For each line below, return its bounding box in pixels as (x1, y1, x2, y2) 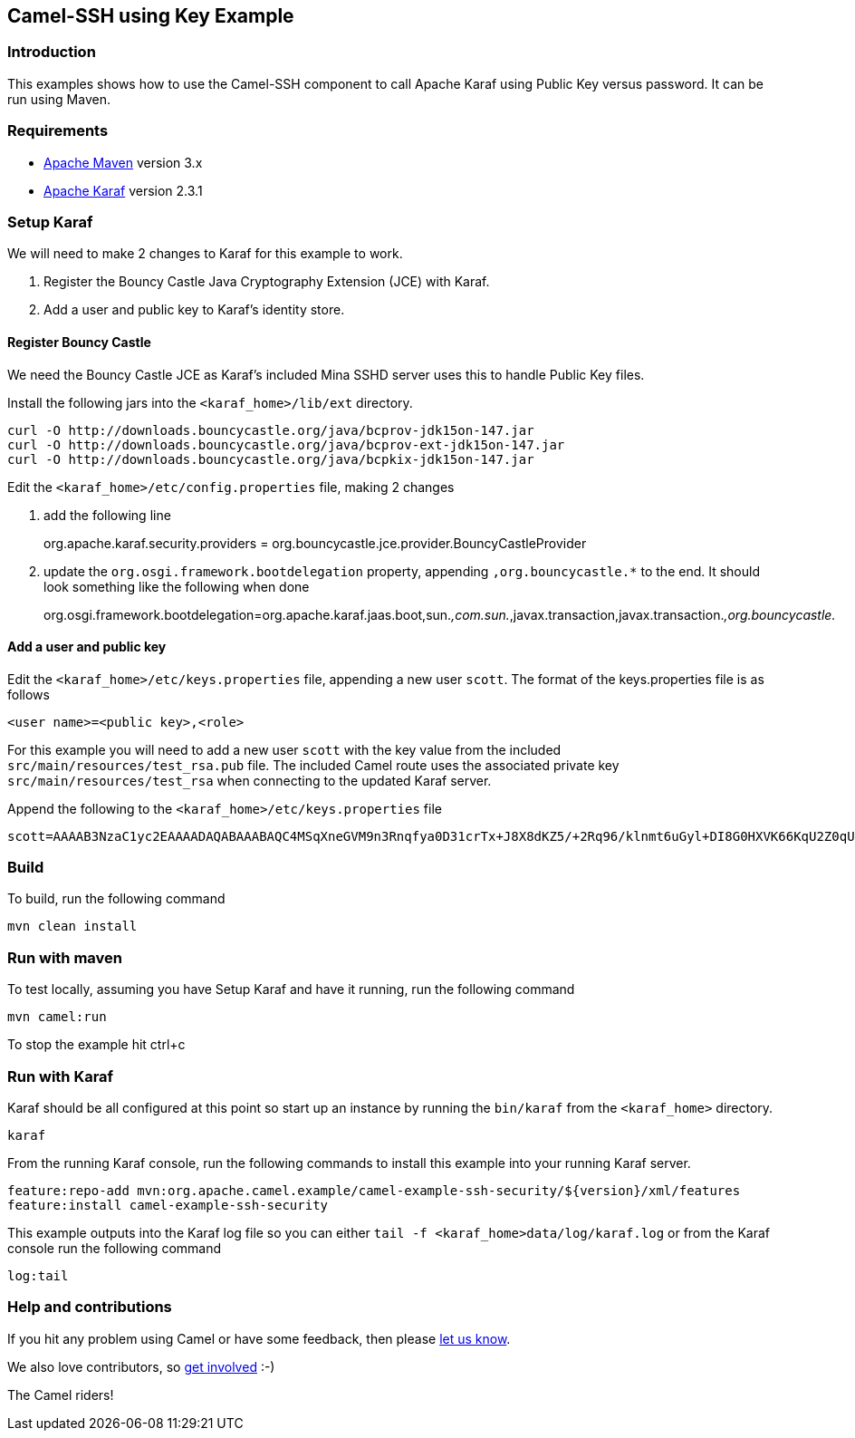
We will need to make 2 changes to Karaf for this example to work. (7, 246, 403, 262)
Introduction (7, 43, 96, 62)
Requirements (7, 121, 109, 140)
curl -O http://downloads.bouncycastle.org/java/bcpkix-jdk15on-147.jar (7, 451, 534, 467)
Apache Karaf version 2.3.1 (43, 182, 203, 198)
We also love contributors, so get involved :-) (7, 1358, 275, 1375)
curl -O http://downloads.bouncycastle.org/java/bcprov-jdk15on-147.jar (7, 422, 534, 438)
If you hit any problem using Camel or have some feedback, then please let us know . (7, 1330, 511, 1346)
